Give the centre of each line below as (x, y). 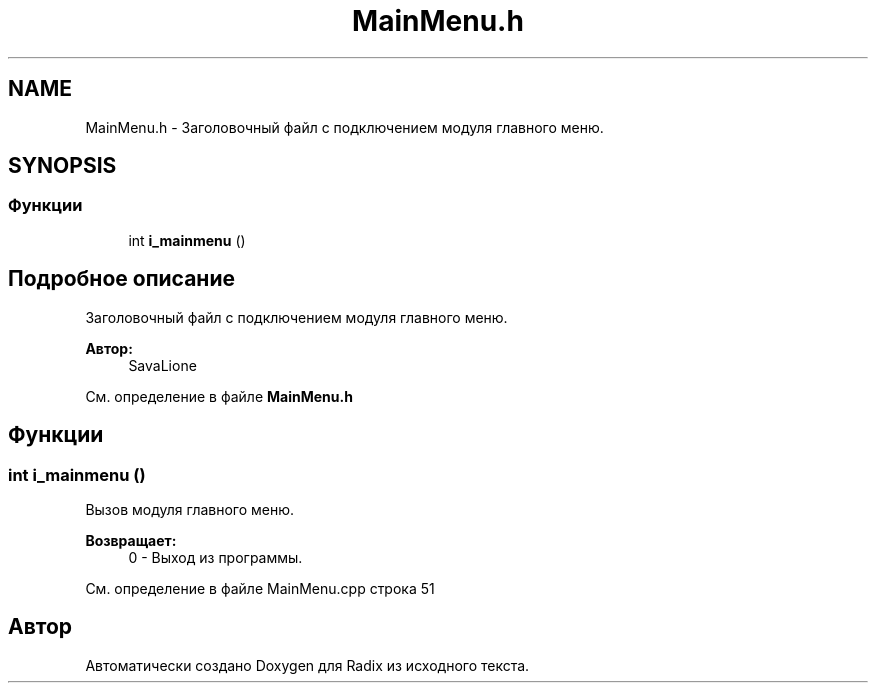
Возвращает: (131, 540)
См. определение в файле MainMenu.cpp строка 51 (260, 588)
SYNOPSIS (62, 166)
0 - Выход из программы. (215, 557)
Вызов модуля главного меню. (190, 509)
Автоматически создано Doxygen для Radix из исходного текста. (307, 665)
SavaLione (162, 365)
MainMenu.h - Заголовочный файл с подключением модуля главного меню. (344, 127)
